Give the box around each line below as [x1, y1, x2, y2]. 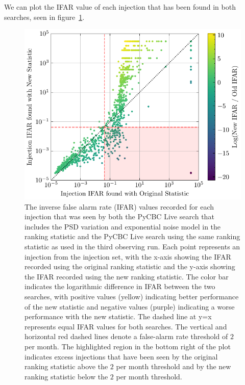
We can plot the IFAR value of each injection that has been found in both [4, 2, 236, 12]
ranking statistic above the [24, 361, 108, 372]
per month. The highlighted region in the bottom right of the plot [24, 341, 231, 351]
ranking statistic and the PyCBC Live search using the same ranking [24, 231, 240, 242]
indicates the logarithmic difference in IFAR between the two [24, 281, 215, 292]
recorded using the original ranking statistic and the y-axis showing [24, 261, 235, 272]
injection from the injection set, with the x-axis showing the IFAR [24, 251, 231, 262]
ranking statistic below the [24, 371, 108, 381]
